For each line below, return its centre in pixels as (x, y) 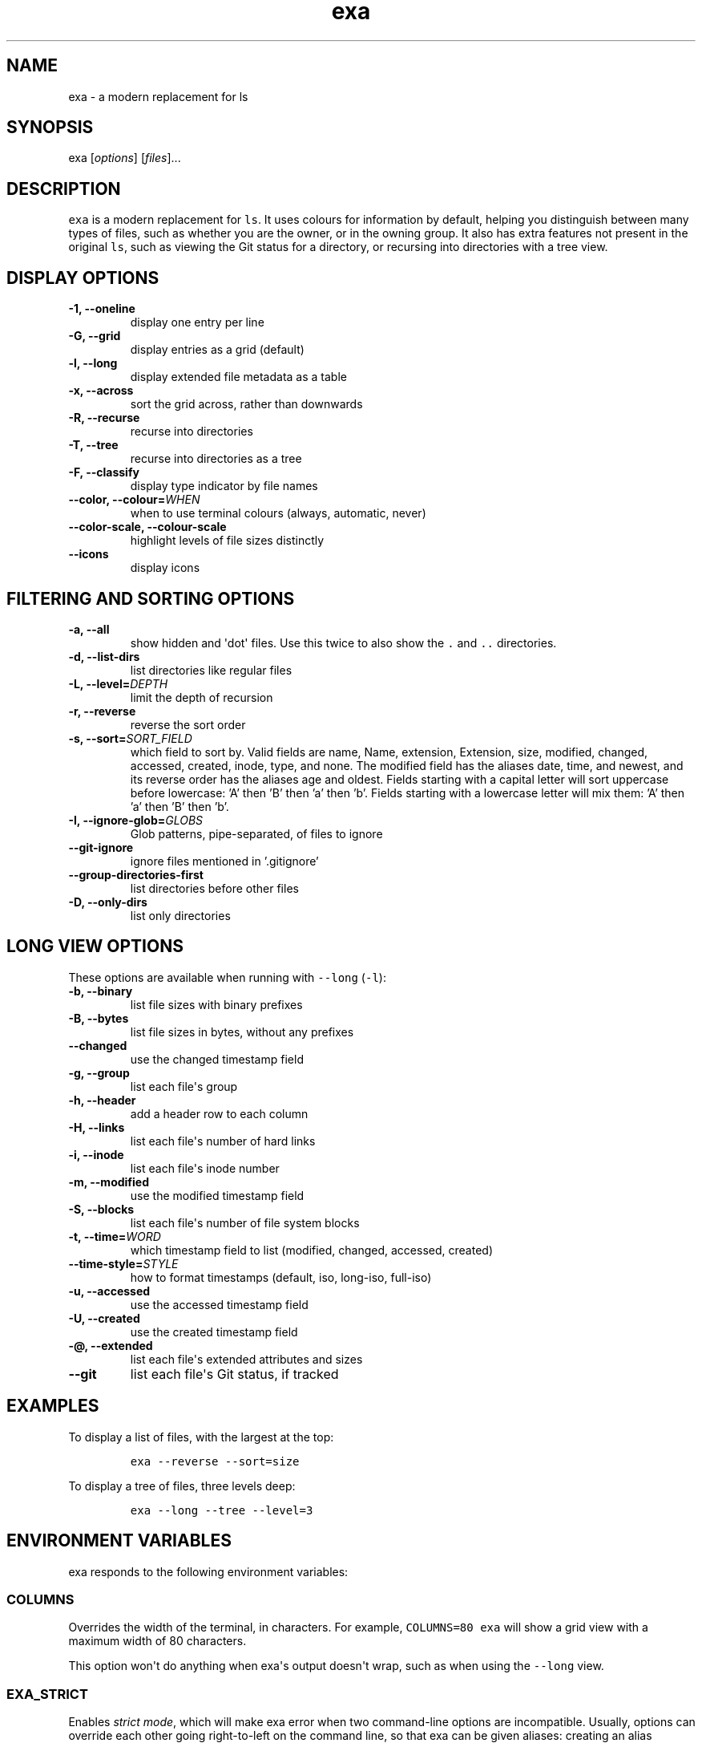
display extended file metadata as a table (238, 377)
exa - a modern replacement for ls (158, 96)
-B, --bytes (99, 1018)
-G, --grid (95, 336)
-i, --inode (96, 1154)
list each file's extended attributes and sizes (246, 1359)
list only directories (180, 915)
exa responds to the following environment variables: (208, 1571)
